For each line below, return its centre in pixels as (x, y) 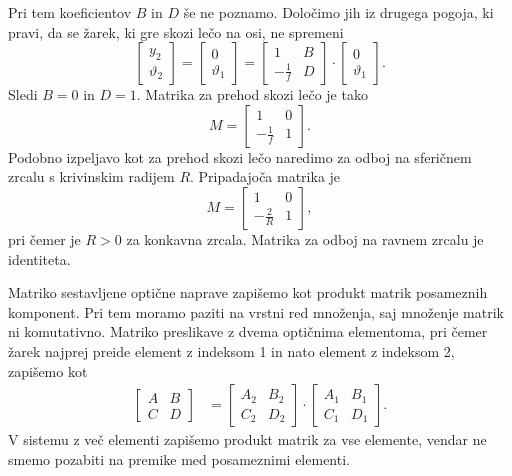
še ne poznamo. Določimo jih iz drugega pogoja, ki (338, 12)
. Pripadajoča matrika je (265, 176)
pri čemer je (44, 238)
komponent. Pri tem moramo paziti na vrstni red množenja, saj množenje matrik (256, 311)
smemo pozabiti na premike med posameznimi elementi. (179, 458)
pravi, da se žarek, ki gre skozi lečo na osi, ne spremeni (176, 31)
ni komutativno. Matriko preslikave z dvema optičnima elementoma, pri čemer (248, 331)
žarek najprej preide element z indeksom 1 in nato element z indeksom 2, (231, 350)
